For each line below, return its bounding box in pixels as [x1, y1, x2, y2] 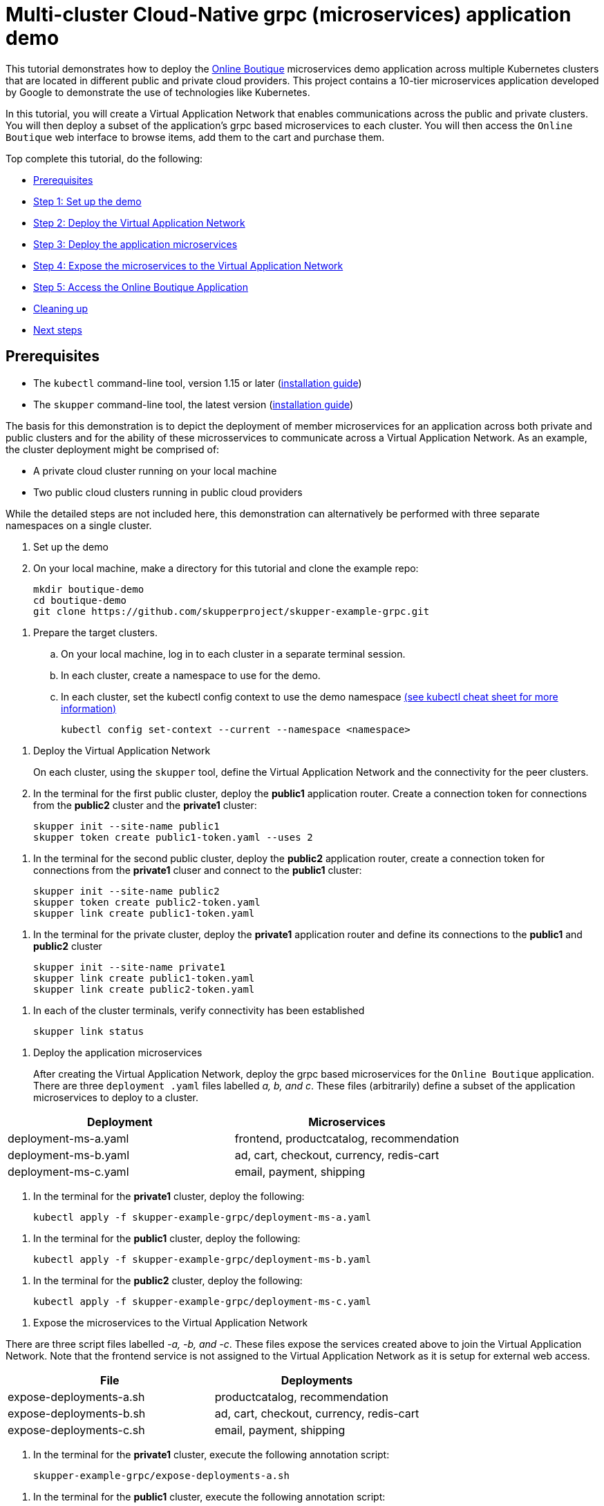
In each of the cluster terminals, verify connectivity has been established [33, 1004, 365, 1016]
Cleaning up [33, 302, 88, 314]
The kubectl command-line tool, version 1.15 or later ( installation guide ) [33, 376, 362, 389]
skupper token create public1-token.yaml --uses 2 [33, 831, 313, 843]
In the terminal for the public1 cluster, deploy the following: [33, 1232, 301, 1244]
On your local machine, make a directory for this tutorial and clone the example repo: [33, 562, 419, 574]
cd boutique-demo [33, 594, 126, 606]
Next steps [33, 323, 82, 336]
